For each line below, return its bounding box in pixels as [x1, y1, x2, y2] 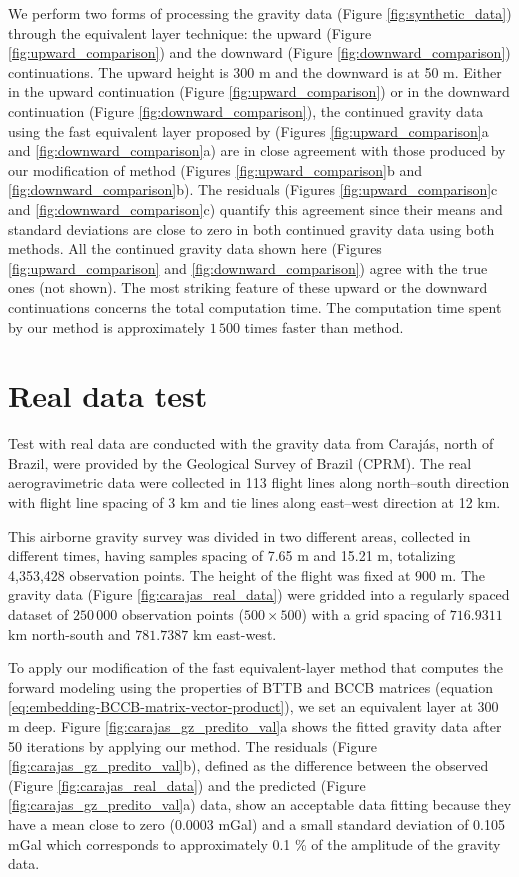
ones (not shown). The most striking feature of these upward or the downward [8, 277, 488, 298]
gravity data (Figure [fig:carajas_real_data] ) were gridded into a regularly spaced [8, 584, 510, 605]
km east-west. [192, 623, 277, 644]
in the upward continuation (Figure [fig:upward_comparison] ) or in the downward [8, 81, 510, 102]
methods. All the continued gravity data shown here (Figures [8, 238, 382, 259]
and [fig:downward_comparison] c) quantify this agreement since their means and [8, 198, 503, 219]
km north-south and [8, 623, 131, 644]
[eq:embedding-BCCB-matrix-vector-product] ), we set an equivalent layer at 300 [8, 696, 499, 717]
